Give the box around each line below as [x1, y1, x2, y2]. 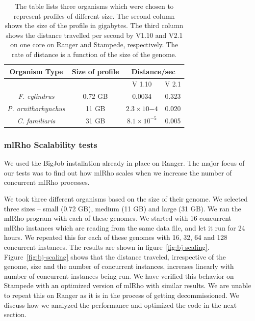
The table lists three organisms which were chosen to [15, 1, 174, 11]
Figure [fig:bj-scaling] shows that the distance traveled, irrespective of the [4, 251, 226, 262]
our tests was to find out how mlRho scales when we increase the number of [4, 167, 232, 177]
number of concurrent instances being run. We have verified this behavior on [4, 270, 234, 281]
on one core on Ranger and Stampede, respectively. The [10, 39, 178, 50]
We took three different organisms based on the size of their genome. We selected [4, 194, 248, 204]
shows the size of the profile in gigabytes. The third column [5, 20, 183, 30]
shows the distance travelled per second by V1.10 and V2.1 [5, 29, 183, 40]
